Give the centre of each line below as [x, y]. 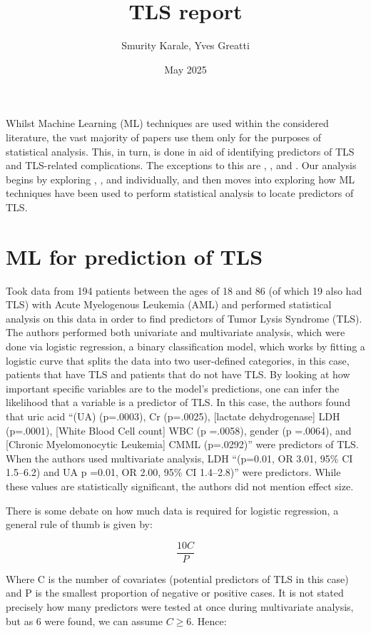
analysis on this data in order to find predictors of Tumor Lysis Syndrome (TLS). [184, 318]
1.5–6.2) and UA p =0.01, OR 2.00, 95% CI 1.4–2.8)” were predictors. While [173, 472]
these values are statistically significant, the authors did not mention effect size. [180, 486]
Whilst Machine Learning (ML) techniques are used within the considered [167, 123]
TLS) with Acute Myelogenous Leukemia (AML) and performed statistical [169, 304]
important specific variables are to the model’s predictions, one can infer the [173, 388]
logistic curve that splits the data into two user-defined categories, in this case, [178, 360]
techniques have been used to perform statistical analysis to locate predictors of [180, 193]
